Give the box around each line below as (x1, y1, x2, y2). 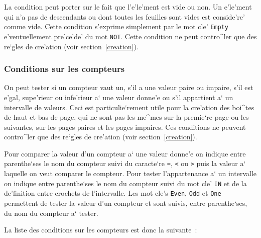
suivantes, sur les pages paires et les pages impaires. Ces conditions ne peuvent (4, 121, 246, 132)
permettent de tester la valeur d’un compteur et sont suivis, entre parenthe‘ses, (4, 198, 247, 208)
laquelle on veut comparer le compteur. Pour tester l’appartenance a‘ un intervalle (4, 168, 256, 179)
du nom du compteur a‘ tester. (4, 207, 98, 218)
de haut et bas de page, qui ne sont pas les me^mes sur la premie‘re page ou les (4, 112, 249, 122)
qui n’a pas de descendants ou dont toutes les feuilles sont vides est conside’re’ (4, 11, 245, 22)
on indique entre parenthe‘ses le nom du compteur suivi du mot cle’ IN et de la (4, 178, 247, 188)
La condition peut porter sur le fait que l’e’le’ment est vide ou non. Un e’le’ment (4, 2, 252, 12)
